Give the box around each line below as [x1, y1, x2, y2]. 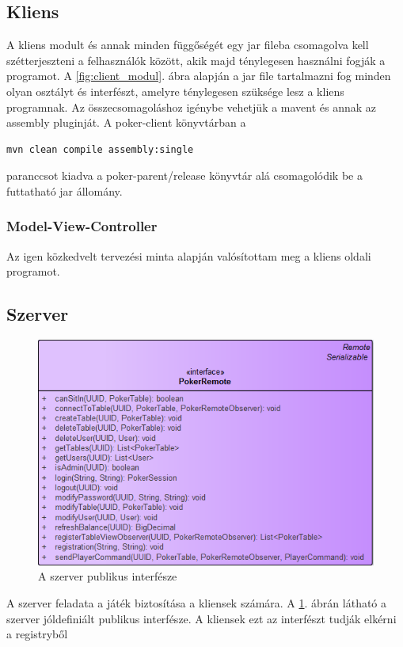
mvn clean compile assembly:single [6, 143, 194, 155]
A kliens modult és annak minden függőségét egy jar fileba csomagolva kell [6, 36, 369, 53]
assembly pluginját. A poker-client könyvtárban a [6, 114, 246, 131]
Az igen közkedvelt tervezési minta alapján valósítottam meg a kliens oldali [6, 247, 371, 264]
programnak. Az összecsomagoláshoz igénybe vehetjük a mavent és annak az [6, 98, 377, 115]
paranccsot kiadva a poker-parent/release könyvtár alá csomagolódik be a [6, 167, 363, 184]
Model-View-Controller [6, 216, 158, 236]
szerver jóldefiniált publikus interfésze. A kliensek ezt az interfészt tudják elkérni [6, 610, 397, 626]
